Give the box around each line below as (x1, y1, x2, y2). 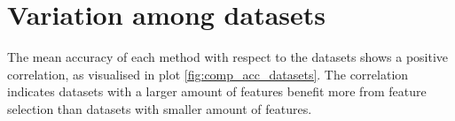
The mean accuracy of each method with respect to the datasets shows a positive (7, 48, 449, 66)
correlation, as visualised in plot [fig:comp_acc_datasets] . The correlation (7, 64, 409, 83)
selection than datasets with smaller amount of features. (7, 99, 312, 117)
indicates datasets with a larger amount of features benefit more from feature (7, 82, 427, 101)
